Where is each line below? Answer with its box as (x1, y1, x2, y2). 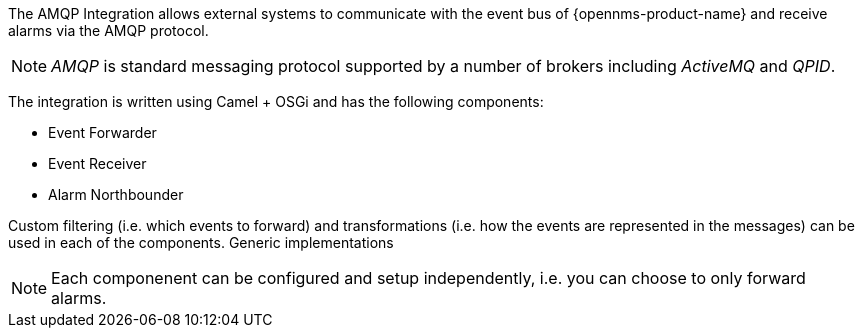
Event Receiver (48, 155, 147, 172)
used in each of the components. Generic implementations (8, 234, 394, 251)
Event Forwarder (48, 124, 157, 141)
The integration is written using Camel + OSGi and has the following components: (8, 93, 544, 110)
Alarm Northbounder (48, 186, 184, 203)
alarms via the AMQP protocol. (8, 22, 209, 39)
